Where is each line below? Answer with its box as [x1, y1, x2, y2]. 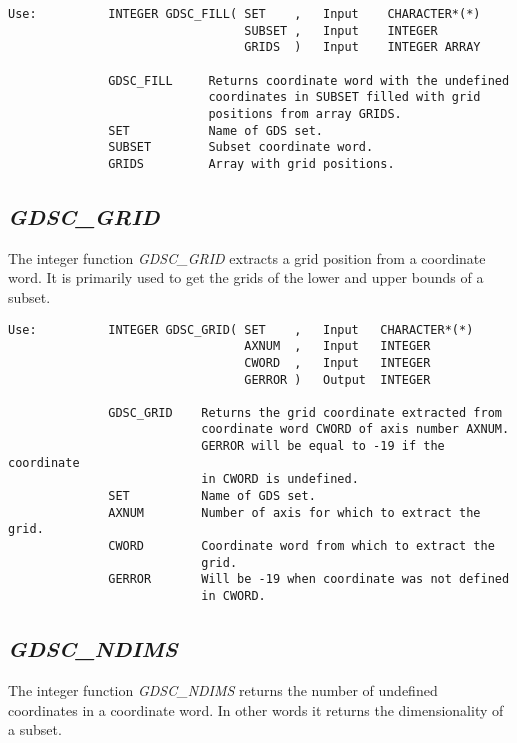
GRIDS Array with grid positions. [108, 156, 395, 171]
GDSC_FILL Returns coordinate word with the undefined [108, 73, 510, 88]
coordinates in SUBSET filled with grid [208, 90, 481, 105]
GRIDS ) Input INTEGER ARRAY [244, 40, 481, 55]
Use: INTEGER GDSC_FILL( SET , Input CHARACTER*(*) [8, 7, 481, 21]
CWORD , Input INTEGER [244, 355, 431, 370]
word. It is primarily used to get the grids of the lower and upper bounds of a [8, 267, 484, 288]
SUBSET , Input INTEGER [244, 23, 438, 38]
